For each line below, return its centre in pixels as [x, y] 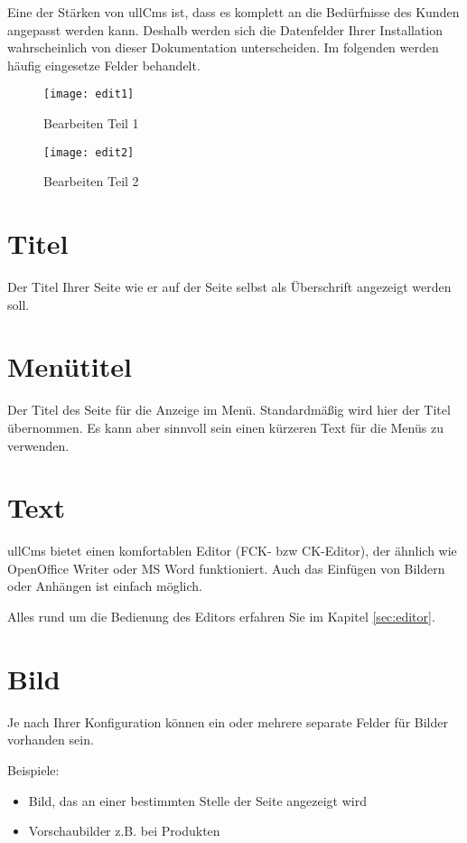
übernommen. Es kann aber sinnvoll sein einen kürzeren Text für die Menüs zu [225, 427]
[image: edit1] [89, 94]
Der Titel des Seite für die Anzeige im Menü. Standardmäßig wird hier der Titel [229, 410]
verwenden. [38, 445]
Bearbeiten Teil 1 [91, 123]
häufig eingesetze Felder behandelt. [104, 65]
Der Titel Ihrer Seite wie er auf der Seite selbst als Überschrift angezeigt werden [229, 286]
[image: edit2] [89, 152]
